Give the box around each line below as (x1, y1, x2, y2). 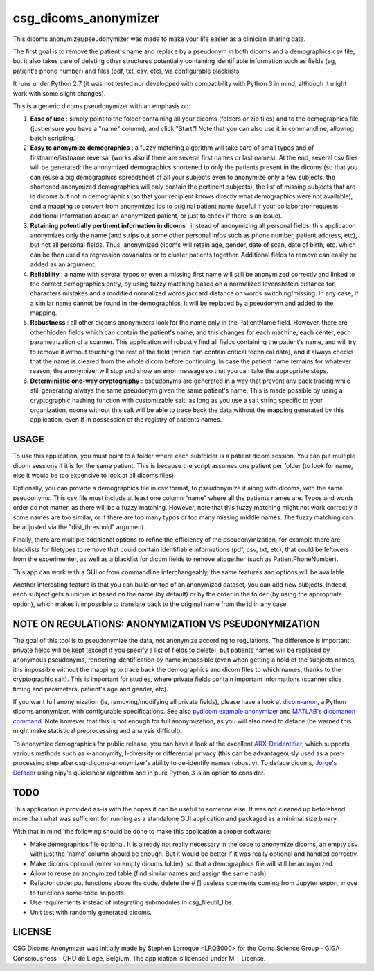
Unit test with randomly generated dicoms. (30, 908, 152, 916)
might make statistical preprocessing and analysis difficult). (12, 727, 183, 735)
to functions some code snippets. (30, 888, 126, 897)
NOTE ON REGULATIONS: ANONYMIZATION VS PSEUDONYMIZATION (12, 618, 321, 630)
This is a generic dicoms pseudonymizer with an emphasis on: (12, 101, 190, 110)
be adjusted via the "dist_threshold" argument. (12, 523, 145, 531)
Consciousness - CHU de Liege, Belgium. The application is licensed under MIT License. (12, 954, 266, 962)
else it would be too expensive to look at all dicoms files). (12, 472, 176, 480)
